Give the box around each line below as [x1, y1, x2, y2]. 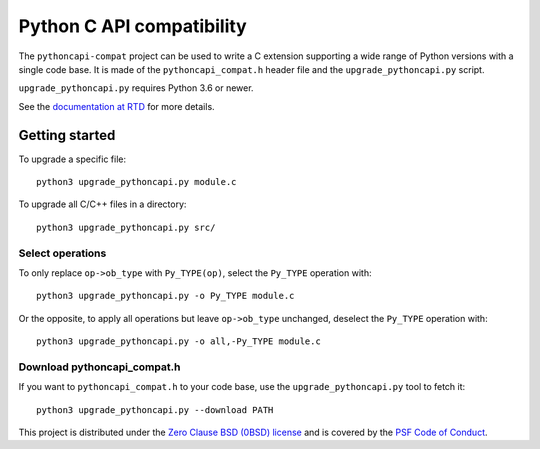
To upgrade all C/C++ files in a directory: [18, 198, 187, 210]
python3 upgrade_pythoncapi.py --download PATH [36, 404, 274, 415]
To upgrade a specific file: [18, 153, 127, 165]
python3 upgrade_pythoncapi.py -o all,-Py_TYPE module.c [36, 336, 322, 347]
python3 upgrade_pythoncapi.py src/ [36, 221, 216, 233]
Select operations [18, 246, 107, 260]
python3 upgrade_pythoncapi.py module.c [36, 176, 237, 188]
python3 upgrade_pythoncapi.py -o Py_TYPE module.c [36, 290, 295, 302]
